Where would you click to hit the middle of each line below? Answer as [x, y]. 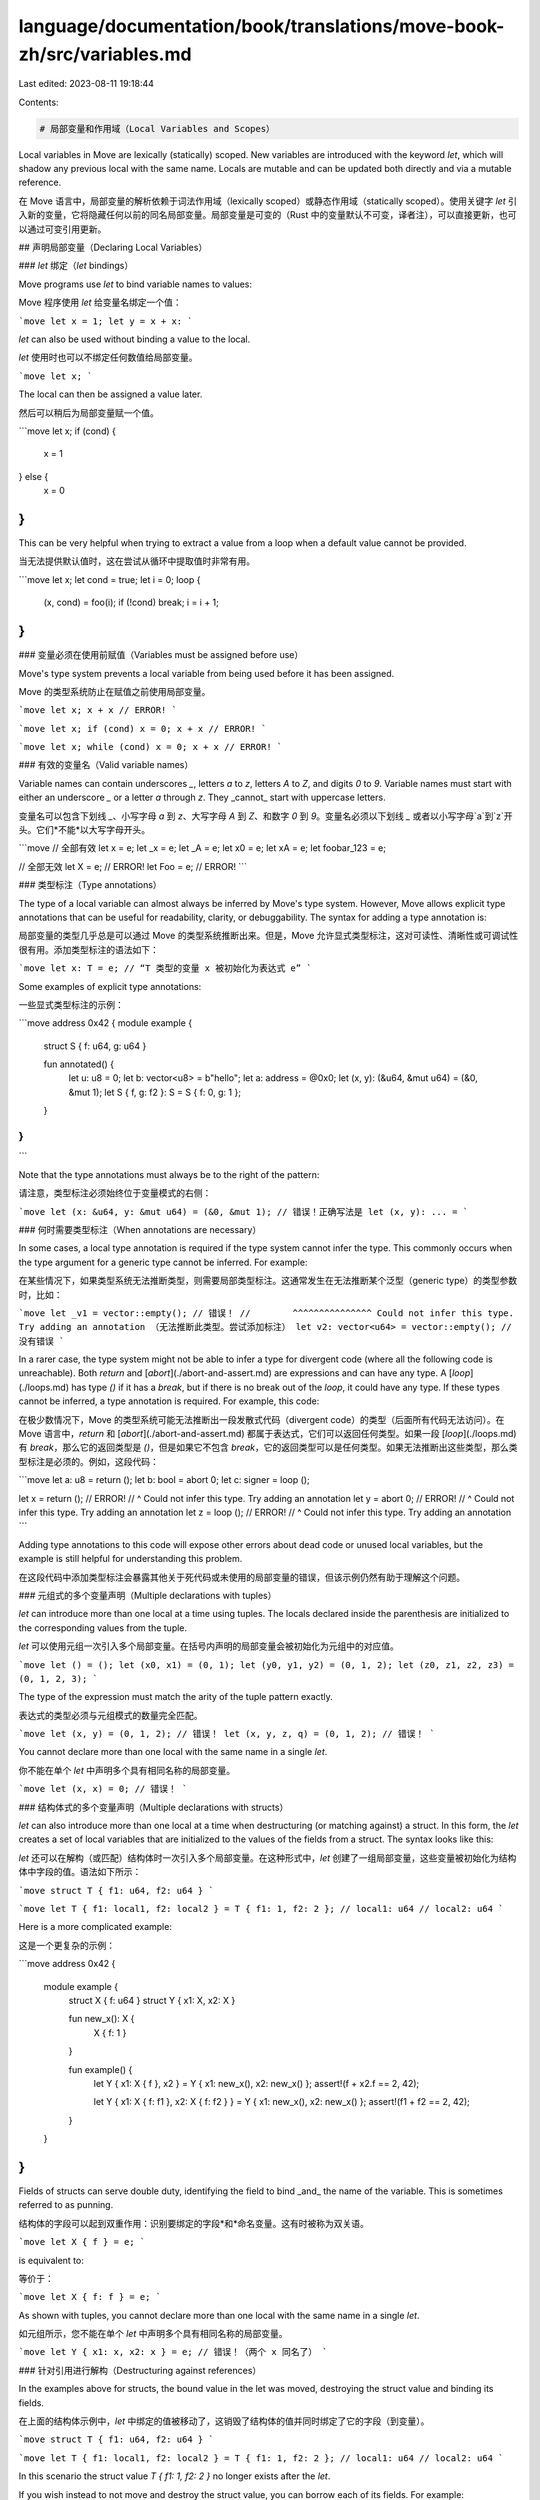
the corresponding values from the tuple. [103, 1627]
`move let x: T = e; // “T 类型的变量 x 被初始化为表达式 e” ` [165, 968]
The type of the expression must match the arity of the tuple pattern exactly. [176, 1697]
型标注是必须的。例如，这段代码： [88, 1461]
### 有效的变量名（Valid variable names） [106, 765]
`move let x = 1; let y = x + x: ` [106, 321]
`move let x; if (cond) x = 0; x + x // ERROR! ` [142, 728]
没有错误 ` [41, 1341]
